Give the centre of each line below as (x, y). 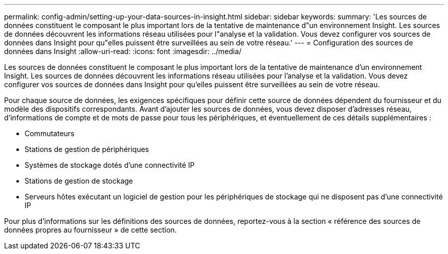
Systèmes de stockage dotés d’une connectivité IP (110, 165)
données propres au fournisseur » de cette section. (91, 230)
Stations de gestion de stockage (79, 181)
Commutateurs (50, 133)
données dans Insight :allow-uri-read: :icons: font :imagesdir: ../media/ (123, 51)
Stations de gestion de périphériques (87, 149)
